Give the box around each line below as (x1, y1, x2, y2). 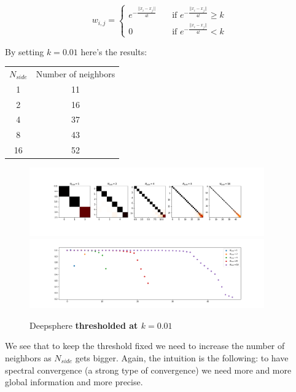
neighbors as (5, 351, 52, 364)
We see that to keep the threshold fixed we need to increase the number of (5, 339, 285, 352)
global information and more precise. (5, 375, 143, 388)
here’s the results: (80, 45, 147, 58)
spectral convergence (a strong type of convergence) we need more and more (5, 363, 292, 376)
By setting (5, 45, 44, 58)
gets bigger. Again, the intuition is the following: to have (75, 351, 289, 364)
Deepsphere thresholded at (29, 318, 138, 331)
